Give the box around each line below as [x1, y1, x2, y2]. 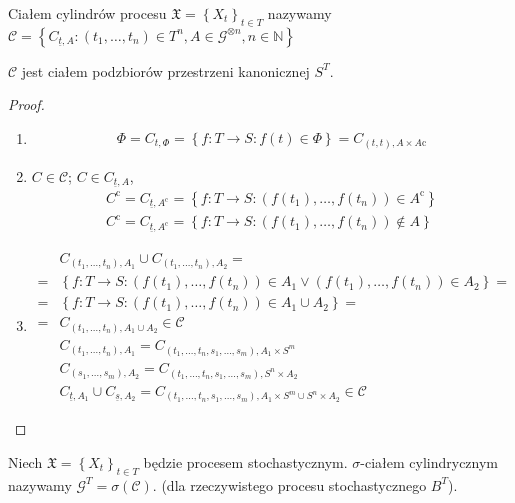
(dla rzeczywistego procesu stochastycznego [161, 474, 427, 495]
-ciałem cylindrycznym [360, 452, 499, 473]
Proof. [8, 94, 45, 115]
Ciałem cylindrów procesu [8, 3, 167, 23]
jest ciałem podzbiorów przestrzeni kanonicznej [21, 60, 310, 81]
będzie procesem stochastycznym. [143, 452, 348, 473]
